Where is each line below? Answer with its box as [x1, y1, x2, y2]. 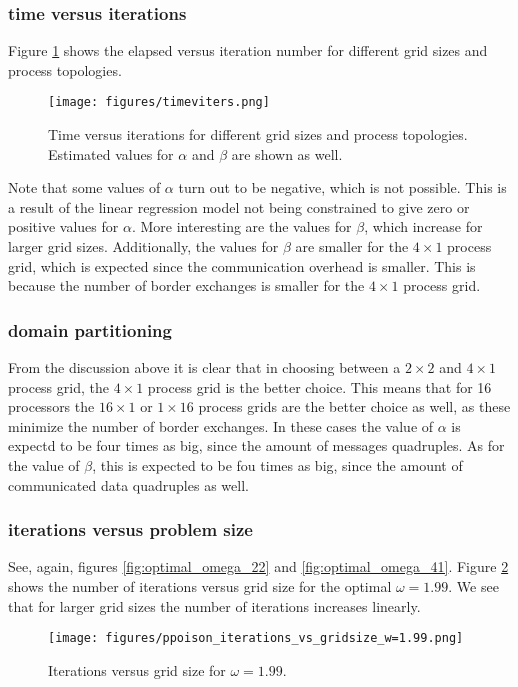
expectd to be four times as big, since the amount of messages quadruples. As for [8, 435, 505, 456]
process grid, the [8, 376, 109, 397]
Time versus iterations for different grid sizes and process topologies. [48, 124, 468, 145]
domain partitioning [8, 317, 172, 342]
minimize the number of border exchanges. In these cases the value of [8, 415, 434, 436]
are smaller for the [295, 236, 409, 257]
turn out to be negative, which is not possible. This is [178, 177, 507, 198]
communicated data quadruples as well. [8, 474, 249, 495]
